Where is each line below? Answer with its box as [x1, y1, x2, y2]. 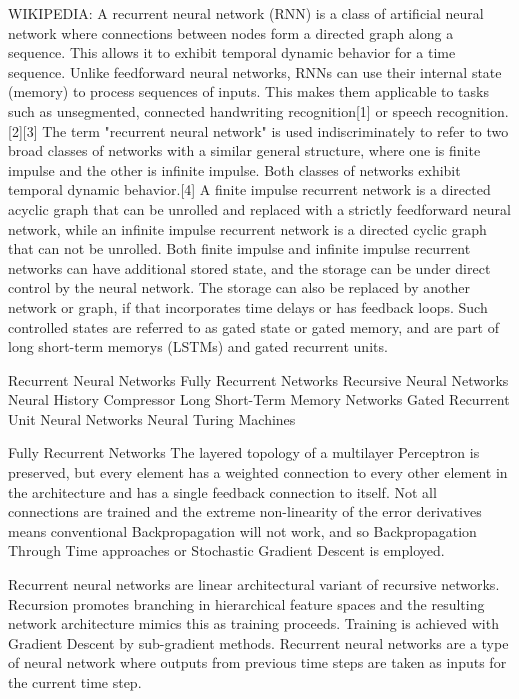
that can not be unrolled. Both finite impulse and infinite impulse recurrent [8, 238, 471, 259]
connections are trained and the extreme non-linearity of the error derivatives [8, 501, 482, 522]
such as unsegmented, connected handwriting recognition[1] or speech [8, 100, 433, 121]
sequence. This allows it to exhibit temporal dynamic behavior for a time [8, 42, 456, 63]
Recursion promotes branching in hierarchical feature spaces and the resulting [8, 593, 485, 614]
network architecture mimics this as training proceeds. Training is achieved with [8, 613, 499, 634]
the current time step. [8, 672, 142, 692]
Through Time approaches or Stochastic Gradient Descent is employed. [8, 540, 445, 561]
